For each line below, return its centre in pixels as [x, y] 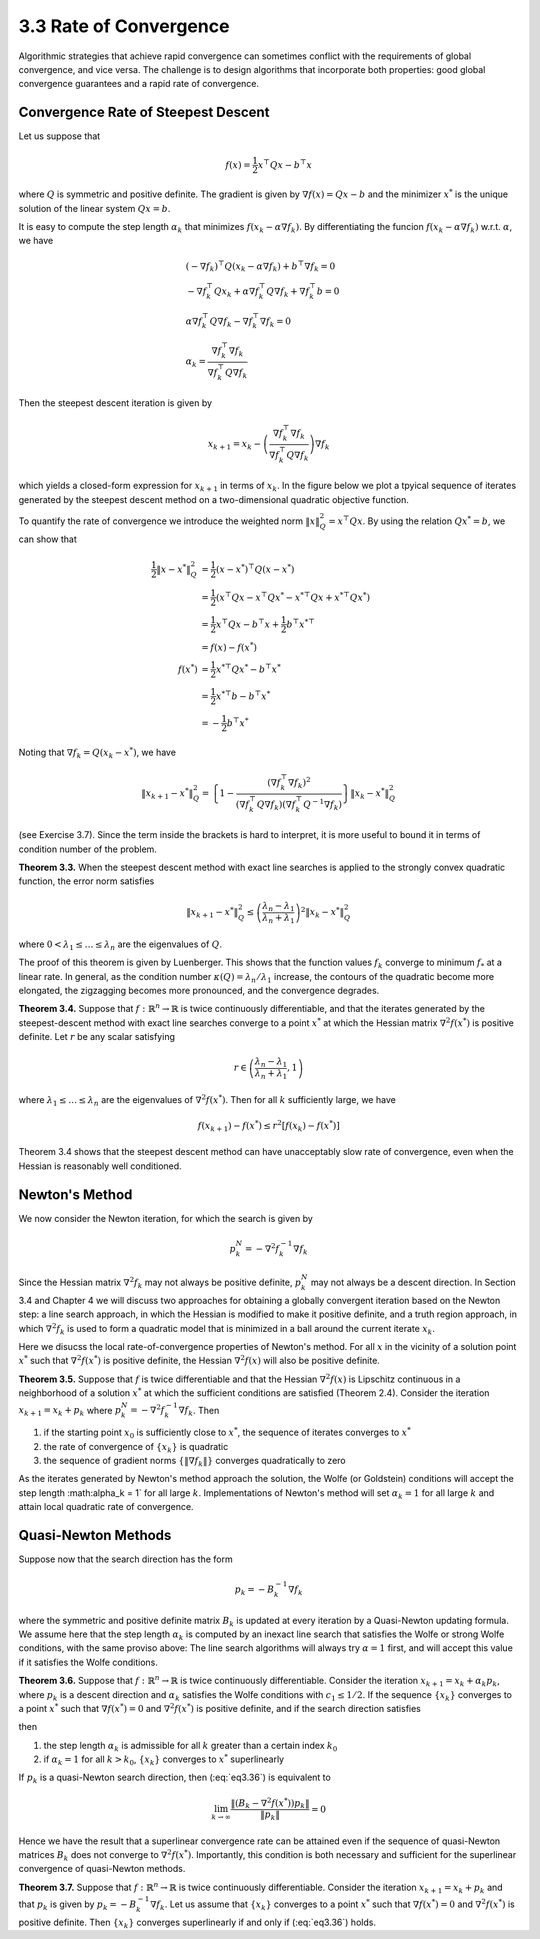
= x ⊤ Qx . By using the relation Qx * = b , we [417, 520]
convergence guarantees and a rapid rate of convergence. [139, 84]
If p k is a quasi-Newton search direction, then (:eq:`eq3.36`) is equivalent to [175, 1778]
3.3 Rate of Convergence [124, 26]
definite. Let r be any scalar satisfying [96, 1037]
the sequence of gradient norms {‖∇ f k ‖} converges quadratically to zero [194, 1461]
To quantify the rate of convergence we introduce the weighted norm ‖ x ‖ [169, 521]
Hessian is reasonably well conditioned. [100, 1166]
